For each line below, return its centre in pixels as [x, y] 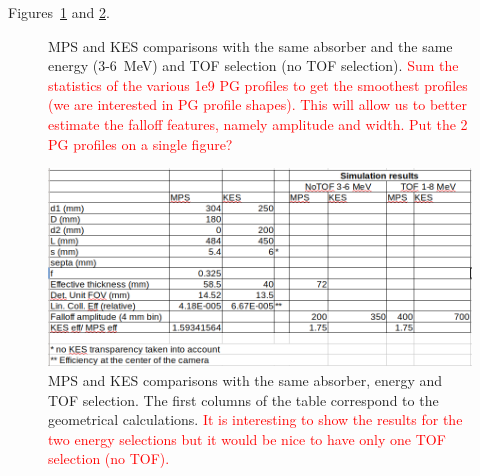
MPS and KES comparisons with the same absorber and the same [250, 45]
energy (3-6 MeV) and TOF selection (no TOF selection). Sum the [253, 65]
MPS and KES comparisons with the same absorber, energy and [245, 380]
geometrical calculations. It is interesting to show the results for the [255, 419]
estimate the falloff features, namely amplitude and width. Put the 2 [258, 123]
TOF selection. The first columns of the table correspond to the [243, 399]
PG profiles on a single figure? [140, 143]
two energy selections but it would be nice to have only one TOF [247, 438]
